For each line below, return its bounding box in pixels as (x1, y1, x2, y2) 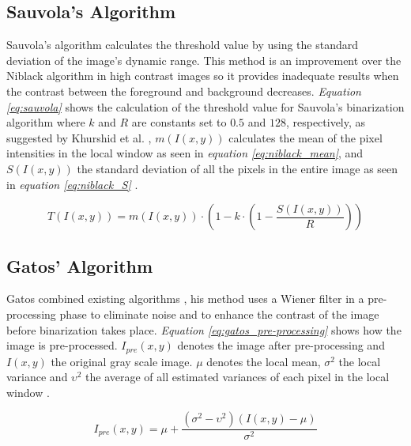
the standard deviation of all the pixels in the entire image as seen (77, 160, 398, 176)
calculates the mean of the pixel (228, 129, 383, 146)
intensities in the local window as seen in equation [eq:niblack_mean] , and (6, 145, 364, 161)
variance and (6, 369, 68, 385)
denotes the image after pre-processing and (177, 337, 385, 353)
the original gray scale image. (51, 353, 193, 369)
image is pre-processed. (6, 337, 118, 353)
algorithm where (6, 114, 85, 130)
